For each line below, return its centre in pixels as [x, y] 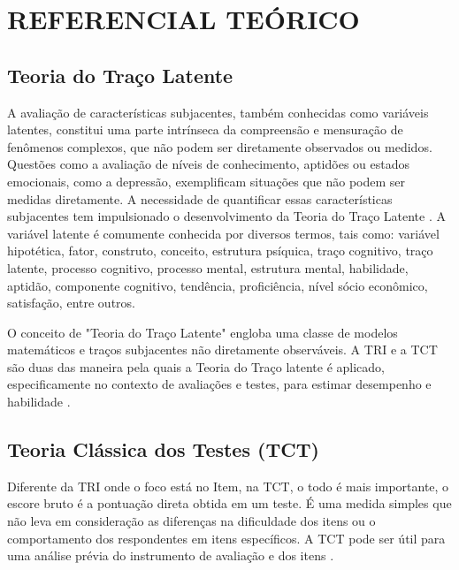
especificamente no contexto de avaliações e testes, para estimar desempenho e [219, 384]
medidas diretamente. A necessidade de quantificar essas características [200, 198]
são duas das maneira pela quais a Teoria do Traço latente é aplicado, [196, 366]
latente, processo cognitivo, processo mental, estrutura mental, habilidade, [208, 267]
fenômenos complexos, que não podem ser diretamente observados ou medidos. [220, 146]
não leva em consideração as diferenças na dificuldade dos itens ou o [191, 521]
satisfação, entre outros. [71, 303]
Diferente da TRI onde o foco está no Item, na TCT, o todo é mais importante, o [228, 486]
